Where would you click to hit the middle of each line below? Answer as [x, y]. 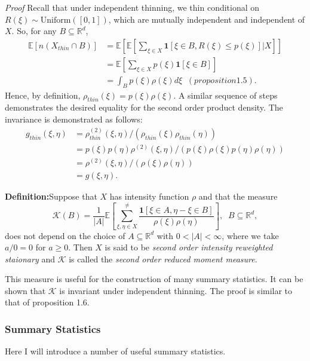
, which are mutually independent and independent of [207, 19]
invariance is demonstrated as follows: [74, 119]
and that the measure [238, 196]
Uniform [56, 20]
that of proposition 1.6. [47, 302]
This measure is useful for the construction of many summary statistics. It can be [154, 279]
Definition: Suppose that [51, 196]
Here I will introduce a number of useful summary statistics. [115, 351]
